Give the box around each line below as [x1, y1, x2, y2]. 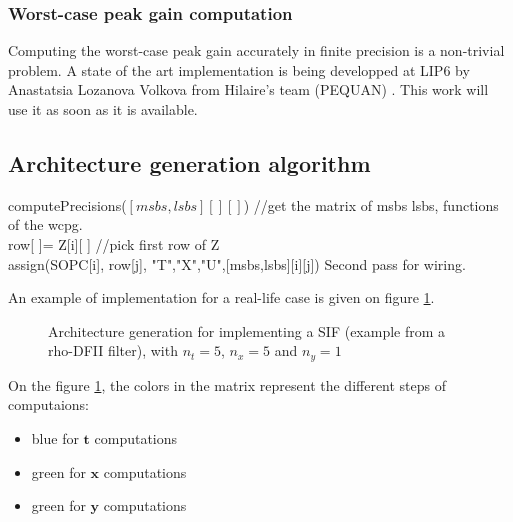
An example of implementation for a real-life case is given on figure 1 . [8, 287, 435, 308]
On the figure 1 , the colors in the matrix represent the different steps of [8, 374, 447, 395]
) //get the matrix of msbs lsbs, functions [243, 194, 499, 215]
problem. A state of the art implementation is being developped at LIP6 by [8, 59, 470, 80]
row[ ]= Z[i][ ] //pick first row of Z [8, 233, 220, 254]
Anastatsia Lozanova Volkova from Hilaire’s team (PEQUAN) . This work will [8, 79, 489, 100]
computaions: [8, 394, 89, 415]
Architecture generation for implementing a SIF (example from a [48, 320, 446, 341]
